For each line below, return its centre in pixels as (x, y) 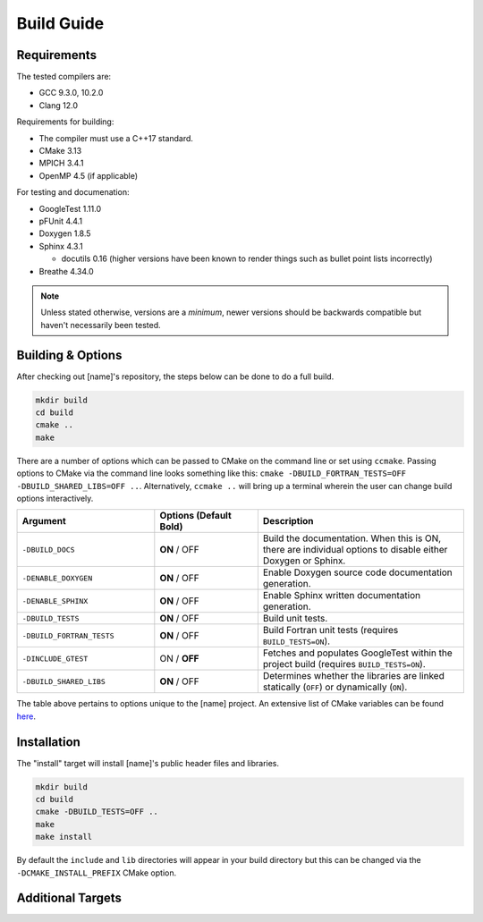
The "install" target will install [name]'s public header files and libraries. (148, 763)
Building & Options (69, 355)
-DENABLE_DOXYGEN (57, 578)
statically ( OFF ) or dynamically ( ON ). (335, 687)
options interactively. (55, 498)
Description (288, 521)
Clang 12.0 (59, 105)
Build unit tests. (295, 619)
